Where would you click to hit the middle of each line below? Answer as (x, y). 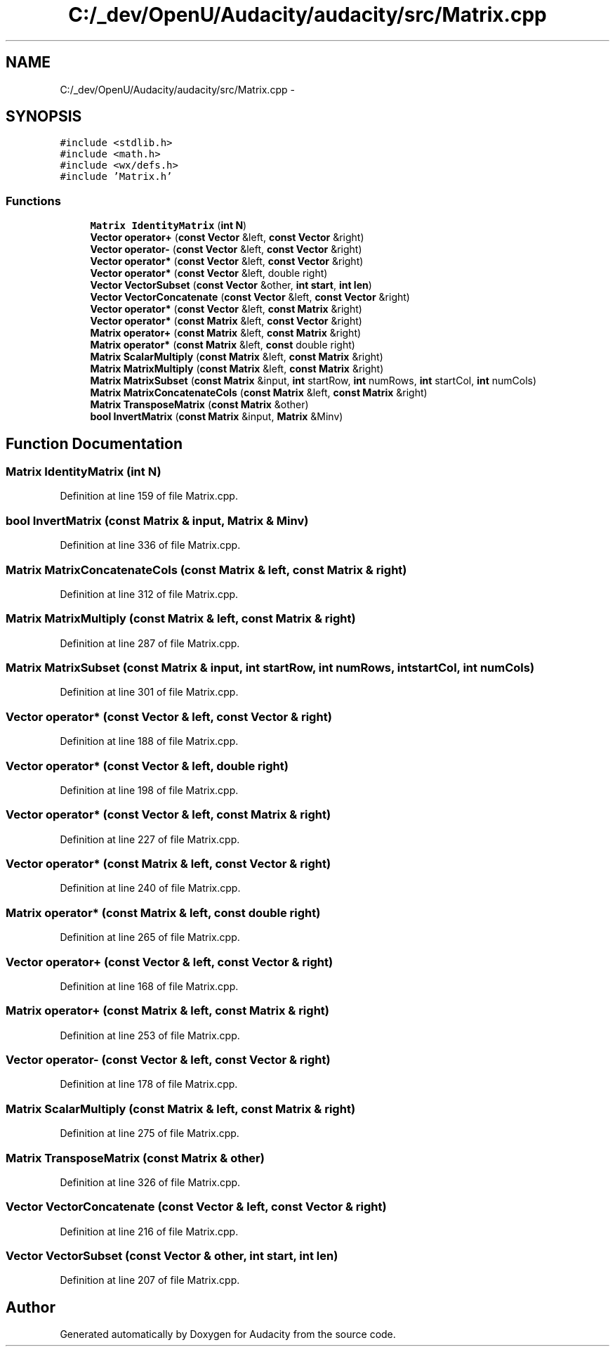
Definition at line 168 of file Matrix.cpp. (149, 986)
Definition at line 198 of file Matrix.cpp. (149, 790)
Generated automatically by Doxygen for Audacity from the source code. (228, 1334)
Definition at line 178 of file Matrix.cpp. (149, 1084)
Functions (33, 201)
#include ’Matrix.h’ (116, 177)
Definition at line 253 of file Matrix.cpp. (150, 1035)
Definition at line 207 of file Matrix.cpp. (150, 1280)
